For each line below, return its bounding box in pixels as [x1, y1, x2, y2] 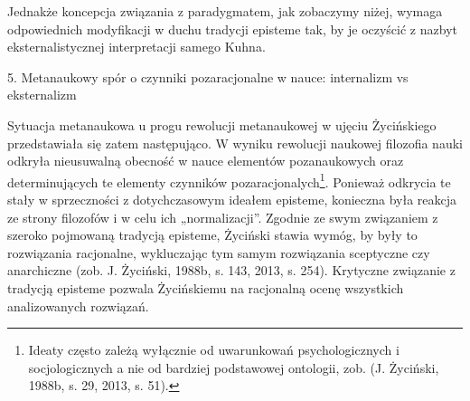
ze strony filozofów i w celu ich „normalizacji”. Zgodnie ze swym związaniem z [7, 207, 438, 226]
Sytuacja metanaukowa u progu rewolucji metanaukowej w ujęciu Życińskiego [7, 115, 437, 134]
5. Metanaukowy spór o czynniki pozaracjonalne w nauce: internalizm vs [7, 67, 409, 86]
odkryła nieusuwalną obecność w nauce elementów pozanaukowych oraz [7, 151, 404, 170]
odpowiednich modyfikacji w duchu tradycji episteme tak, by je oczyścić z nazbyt [7, 19, 457, 38]
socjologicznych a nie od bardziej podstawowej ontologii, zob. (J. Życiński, [28, 358, 439, 377]
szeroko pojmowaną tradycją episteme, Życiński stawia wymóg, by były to [7, 225, 418, 244]
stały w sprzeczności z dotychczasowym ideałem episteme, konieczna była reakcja [7, 190, 457, 208]
